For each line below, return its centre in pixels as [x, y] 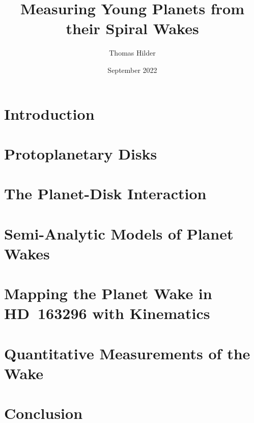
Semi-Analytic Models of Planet [119, 233]
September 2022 [132, 70]
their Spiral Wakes [132, 28]
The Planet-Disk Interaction [105, 193]
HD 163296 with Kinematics [107, 313]
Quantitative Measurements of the [127, 353]
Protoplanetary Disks [81, 153]
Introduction [49, 113]
